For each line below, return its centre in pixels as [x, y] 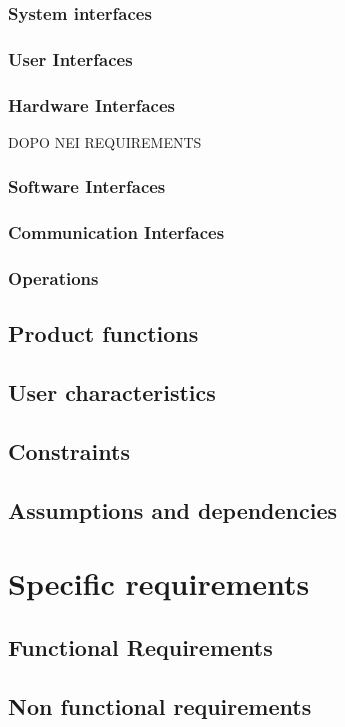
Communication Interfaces [116, 232]
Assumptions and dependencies [173, 509]
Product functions [103, 333]
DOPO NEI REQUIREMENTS [105, 141]
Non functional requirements [160, 705]
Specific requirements [159, 583]
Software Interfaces [87, 186]
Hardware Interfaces [91, 104]
